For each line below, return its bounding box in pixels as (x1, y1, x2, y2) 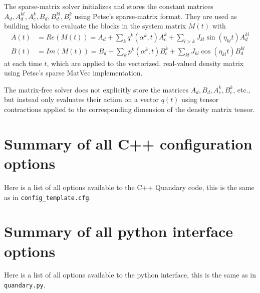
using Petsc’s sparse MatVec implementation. (4, 67, 143, 78)
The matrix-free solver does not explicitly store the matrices (4, 84, 188, 94)
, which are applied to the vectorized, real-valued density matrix (47, 57, 244, 68)
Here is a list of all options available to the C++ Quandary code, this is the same (4, 181, 254, 192)
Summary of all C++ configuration (4, 133, 252, 153)
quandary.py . (4, 279, 46, 290)
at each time (4, 57, 42, 68)
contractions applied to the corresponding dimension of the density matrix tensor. (4, 104, 255, 114)
